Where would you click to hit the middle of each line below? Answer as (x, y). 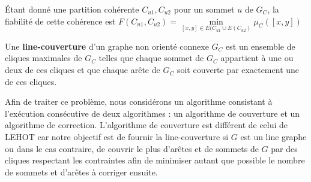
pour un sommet (204, 9)
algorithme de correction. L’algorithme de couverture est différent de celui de (146, 125)
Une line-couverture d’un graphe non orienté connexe (107, 46)
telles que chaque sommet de (151, 58)
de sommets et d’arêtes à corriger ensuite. (81, 172)
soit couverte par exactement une (238, 70)
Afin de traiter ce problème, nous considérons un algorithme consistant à (139, 101)
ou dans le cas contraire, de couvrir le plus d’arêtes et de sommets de (132, 148)
